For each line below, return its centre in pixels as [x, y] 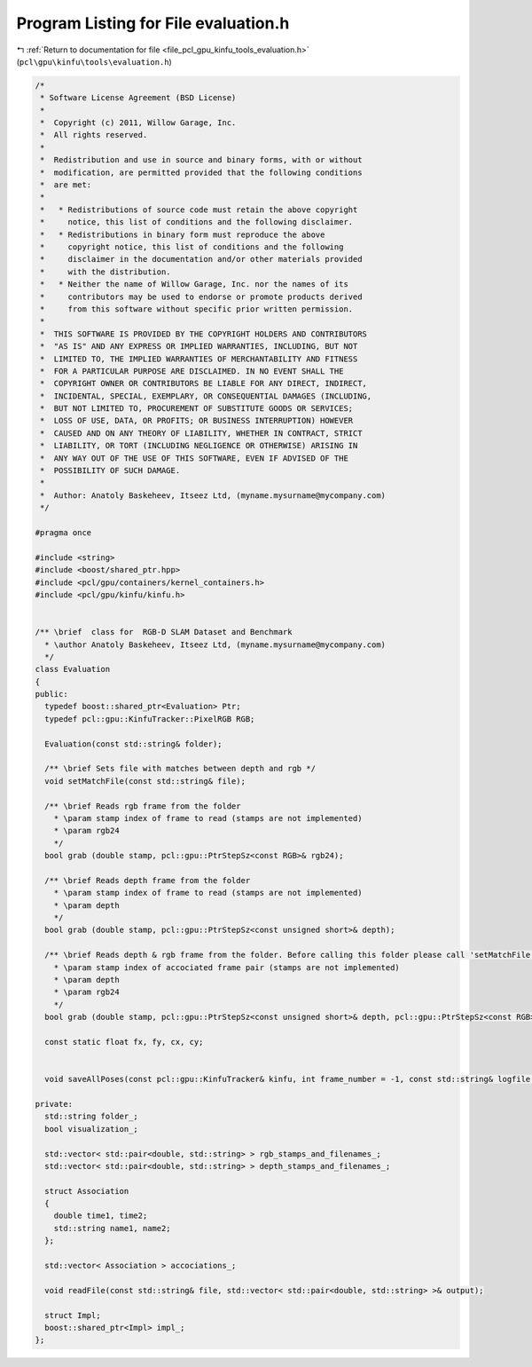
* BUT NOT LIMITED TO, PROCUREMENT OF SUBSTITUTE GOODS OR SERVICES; [197, 409]
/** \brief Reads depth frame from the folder [148, 880]
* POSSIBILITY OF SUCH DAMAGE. [110, 471]
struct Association [87, 1191]
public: [51, 694]
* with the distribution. [106, 272]
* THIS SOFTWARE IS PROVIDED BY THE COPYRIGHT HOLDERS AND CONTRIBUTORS [204, 334]
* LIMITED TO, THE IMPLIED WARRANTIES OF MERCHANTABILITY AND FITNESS [199, 359]
